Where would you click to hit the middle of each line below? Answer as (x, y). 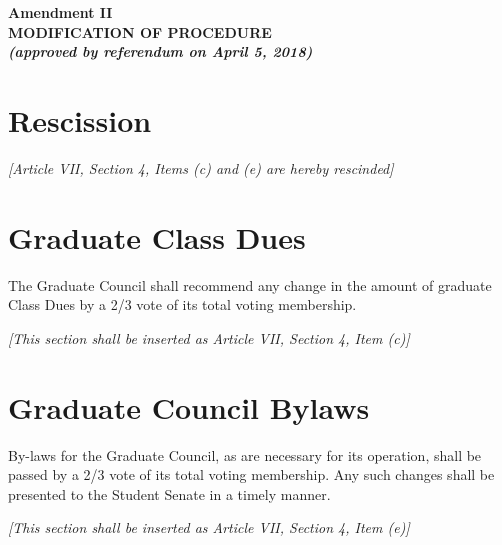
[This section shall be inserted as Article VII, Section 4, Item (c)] (209, 337)
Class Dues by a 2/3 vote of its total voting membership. (182, 304)
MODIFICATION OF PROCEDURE (140, 31)
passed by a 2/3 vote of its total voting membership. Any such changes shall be (251, 474)
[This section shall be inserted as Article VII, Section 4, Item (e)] (209, 527)
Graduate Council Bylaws (189, 406)
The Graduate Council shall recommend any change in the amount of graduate (250, 284)
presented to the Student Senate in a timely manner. (169, 493)
